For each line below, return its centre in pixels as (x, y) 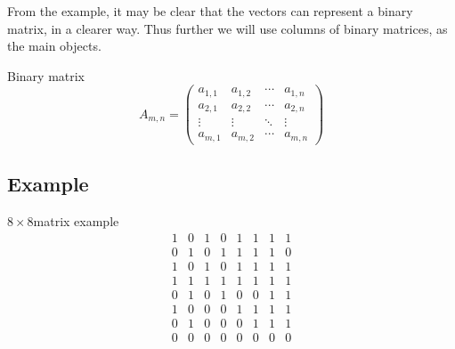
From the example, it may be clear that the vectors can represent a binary (210, 11)
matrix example (76, 221)
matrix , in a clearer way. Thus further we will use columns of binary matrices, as (227, 28)
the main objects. (54, 46)
